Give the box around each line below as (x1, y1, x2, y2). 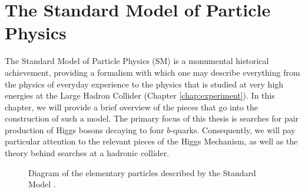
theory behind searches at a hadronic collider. (5, 147, 170, 159)
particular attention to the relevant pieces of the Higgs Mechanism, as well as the (5, 135, 298, 147)
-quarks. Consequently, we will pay (170, 123, 296, 136)
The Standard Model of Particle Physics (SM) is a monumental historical (5, 55, 269, 67)
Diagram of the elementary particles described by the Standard (28, 166, 256, 178)
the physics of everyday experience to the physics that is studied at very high (5, 78, 284, 90)
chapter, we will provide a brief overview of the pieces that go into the (5, 100, 258, 113)
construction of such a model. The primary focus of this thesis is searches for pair (5, 112, 299, 124)
